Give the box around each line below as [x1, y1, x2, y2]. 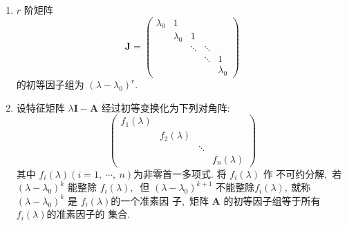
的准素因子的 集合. [46, 207, 131, 221]
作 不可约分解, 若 [263, 166, 342, 181]
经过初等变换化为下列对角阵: [101, 100, 230, 114]
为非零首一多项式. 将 [133, 166, 227, 181]
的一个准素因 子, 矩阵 [111, 193, 209, 207]
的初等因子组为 [16, 77, 84, 92]
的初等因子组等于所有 [223, 193, 321, 207]
